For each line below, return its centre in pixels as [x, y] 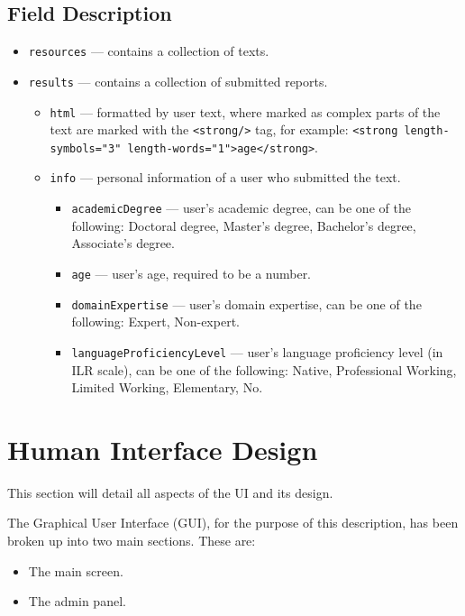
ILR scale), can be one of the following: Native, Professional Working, [264, 369]
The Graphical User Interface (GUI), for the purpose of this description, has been [233, 523]
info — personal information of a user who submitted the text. [225, 177]
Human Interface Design [163, 449]
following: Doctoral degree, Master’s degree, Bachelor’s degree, [244, 225]
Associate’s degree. [123, 243]
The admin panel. [77, 601]
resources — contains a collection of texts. [149, 51]
